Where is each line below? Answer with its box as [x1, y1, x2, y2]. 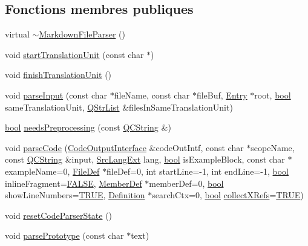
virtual [5, 28, 30, 40]
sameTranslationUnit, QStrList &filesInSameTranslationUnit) [5, 100, 233, 113]
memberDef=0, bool [149, 176, 224, 189]
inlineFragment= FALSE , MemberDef [5, 176, 142, 189]
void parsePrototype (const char [5, 229, 124, 242]
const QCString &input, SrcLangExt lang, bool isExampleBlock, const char [5, 153, 285, 166]
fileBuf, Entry [196, 88, 247, 101]
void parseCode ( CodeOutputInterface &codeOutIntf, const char [5, 141, 244, 154]
